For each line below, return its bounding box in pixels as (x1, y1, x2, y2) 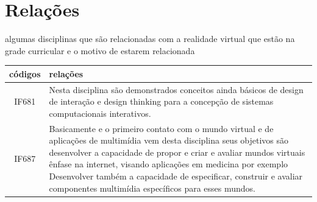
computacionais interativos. (49, 106, 151, 119)
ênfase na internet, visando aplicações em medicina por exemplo (49, 158, 288, 170)
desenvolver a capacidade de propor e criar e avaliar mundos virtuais (49, 145, 305, 158)
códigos (9, 67, 41, 80)
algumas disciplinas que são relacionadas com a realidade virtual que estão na (5, 32, 295, 45)
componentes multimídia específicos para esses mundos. (49, 181, 256, 194)
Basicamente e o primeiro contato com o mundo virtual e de (49, 122, 274, 134)
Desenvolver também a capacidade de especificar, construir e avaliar (49, 170, 303, 183)
